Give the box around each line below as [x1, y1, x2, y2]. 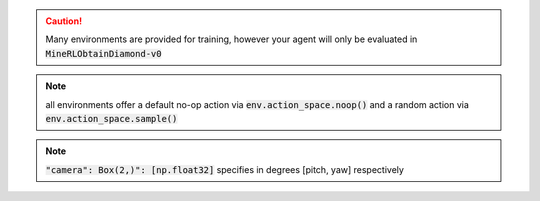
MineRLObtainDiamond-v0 [45, 48, 162, 59]
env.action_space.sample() [45, 113, 178, 124]
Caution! [45, 15, 83, 27]
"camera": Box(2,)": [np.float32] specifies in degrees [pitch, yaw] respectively [45, 163, 405, 175]
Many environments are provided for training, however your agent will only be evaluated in [45, 33, 418, 45]
